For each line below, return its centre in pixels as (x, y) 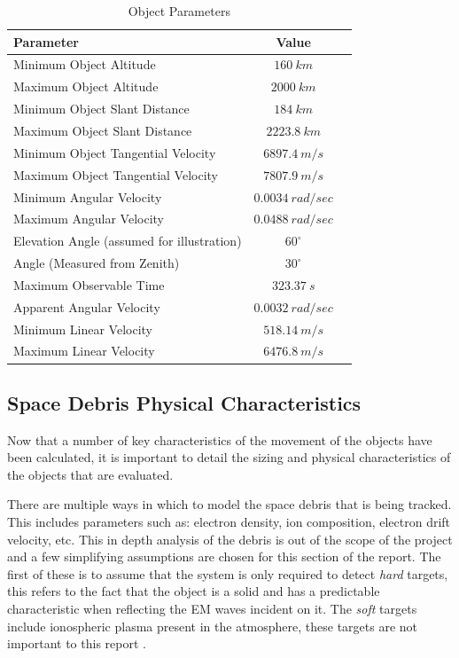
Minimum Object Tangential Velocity (115, 152)
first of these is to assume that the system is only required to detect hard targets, (228, 573)
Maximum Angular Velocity (89, 219)
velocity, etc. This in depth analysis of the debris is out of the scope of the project (230, 539)
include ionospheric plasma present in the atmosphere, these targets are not (213, 626)
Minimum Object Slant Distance (101, 109)
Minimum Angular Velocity (88, 196)
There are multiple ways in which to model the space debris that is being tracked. (229, 504)
